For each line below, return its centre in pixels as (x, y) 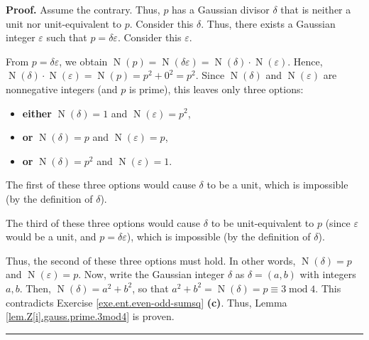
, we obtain (83, 61)
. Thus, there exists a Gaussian (268, 23)
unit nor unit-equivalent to (64, 23)
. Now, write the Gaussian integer (152, 274)
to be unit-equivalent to (263, 222)
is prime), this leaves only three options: (216, 89)
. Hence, (305, 61)
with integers (328, 274)
